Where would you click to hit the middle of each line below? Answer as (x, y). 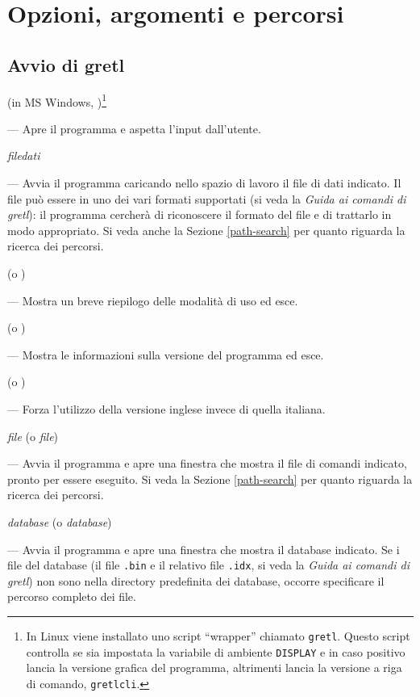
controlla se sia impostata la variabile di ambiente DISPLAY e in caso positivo (216, 651)
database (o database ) (60, 521)
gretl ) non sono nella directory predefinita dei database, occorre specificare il (196, 580)
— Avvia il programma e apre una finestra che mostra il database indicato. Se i (204, 549)
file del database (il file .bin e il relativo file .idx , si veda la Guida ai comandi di (208, 565)
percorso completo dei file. (72, 596)
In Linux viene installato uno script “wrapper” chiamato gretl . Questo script (218, 635)
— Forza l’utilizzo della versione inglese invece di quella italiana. (166, 408)
